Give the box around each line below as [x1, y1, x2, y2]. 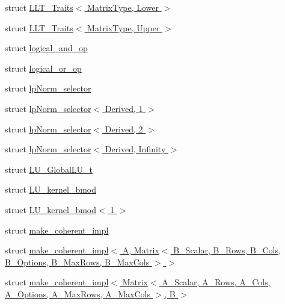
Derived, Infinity [105, 143, 166, 155]
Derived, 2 [105, 122, 143, 135]
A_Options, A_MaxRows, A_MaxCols [5, 287, 150, 300]
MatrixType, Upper [87, 21, 160, 34]
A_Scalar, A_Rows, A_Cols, [162, 276, 271, 288]
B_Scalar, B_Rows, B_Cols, [173, 244, 281, 256]
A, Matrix [122, 244, 159, 256]
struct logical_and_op [5, 42, 88, 54]
